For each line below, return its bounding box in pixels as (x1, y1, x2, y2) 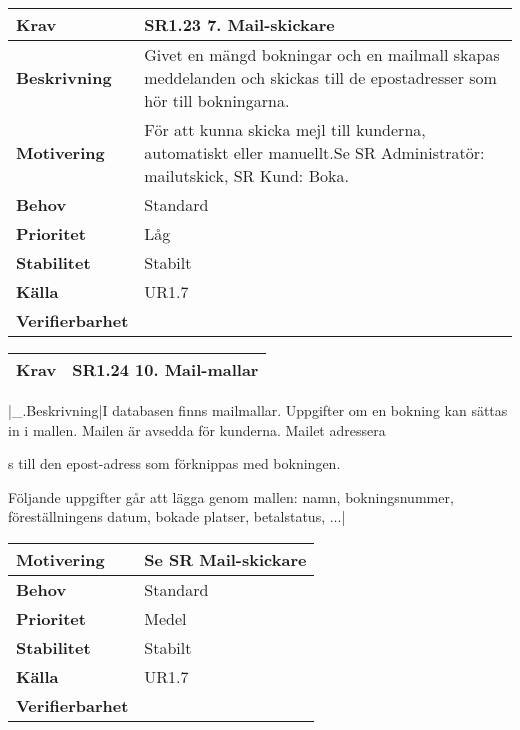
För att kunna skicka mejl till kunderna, (144, 118, 426, 141)
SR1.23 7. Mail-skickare (144, 13, 335, 36)
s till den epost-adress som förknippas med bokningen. (8, 453, 341, 474)
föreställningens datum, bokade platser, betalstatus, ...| (8, 506, 346, 527)
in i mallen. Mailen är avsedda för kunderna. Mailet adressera (8, 419, 386, 440)
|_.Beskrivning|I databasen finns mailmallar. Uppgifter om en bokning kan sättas (8, 400, 508, 420)
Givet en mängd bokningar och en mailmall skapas (144, 43, 500, 66)
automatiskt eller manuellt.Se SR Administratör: (144, 141, 485, 164)
